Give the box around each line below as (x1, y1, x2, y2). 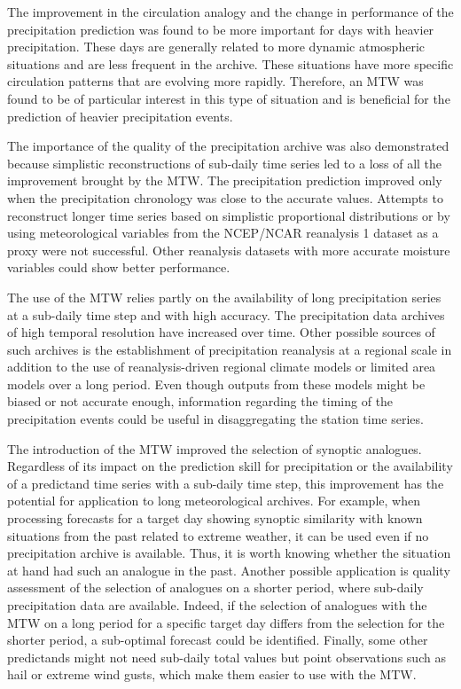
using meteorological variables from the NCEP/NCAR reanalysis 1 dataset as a (7, 223, 439, 242)
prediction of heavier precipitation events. (7, 106, 233, 125)
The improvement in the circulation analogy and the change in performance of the (7, 3, 454, 20)
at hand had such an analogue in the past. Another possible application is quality (7, 560, 450, 579)
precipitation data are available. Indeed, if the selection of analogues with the (7, 596, 427, 614)
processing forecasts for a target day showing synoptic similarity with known (7, 509, 423, 528)
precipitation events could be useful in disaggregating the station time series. (7, 410, 424, 428)
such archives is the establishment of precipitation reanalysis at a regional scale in (7, 340, 452, 358)
